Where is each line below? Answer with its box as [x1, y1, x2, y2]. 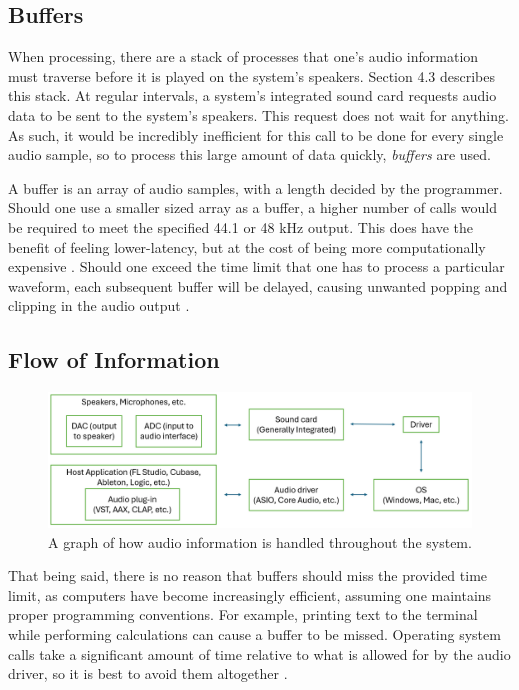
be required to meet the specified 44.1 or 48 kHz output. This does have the [8, 216, 474, 237]
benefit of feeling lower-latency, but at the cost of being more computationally [8, 236, 486, 257]
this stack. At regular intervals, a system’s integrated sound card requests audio [8, 85, 497, 106]
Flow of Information [8, 344, 220, 375]
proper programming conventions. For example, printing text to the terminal [8, 604, 478, 625]
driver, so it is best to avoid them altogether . [8, 663, 288, 684]
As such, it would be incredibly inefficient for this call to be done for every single [8, 124, 504, 145]
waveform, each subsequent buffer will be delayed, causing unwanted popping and [8, 275, 508, 296]
